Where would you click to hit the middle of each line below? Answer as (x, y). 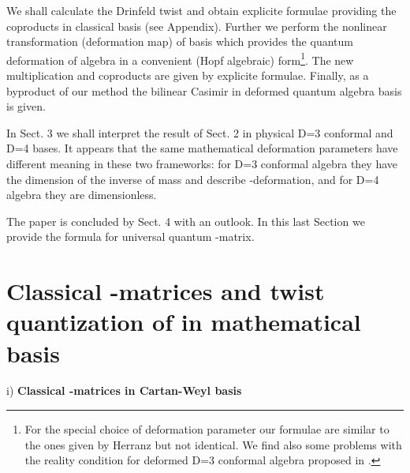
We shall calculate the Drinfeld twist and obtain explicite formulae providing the (201, 10)
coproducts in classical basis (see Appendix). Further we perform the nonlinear (197, 26)
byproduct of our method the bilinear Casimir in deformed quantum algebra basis (204, 90)
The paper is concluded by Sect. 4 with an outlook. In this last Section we (186, 221)
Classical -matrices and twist (166, 291)
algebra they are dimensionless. (82, 195)
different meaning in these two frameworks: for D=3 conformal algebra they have (202, 163)
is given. (26, 106)
